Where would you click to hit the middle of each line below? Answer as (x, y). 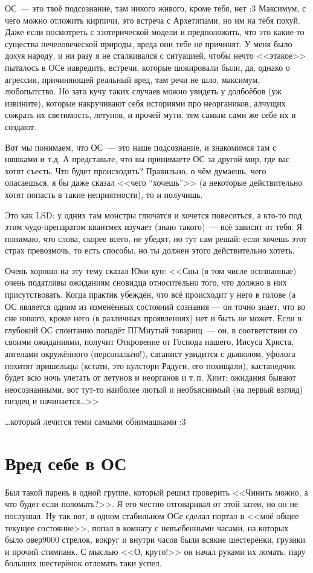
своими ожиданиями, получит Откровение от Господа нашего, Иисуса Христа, (149, 342)
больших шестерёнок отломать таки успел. (83, 563)
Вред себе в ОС (66, 463)
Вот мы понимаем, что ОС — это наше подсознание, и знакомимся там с (141, 147)
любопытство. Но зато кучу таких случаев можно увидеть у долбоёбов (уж (143, 91)
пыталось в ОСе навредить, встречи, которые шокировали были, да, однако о (147, 67)
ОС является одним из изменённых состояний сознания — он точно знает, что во (155, 306)
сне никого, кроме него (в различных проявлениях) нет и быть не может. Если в (153, 318)
